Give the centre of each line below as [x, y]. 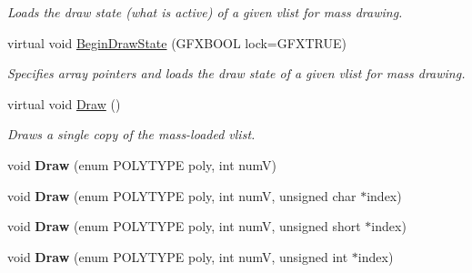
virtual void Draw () [64, 103]
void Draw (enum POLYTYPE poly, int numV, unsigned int [178, 256]
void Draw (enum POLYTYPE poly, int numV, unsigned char [182, 195]
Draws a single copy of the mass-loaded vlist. [131, 134]
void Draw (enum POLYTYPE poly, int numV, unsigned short [184, 226]
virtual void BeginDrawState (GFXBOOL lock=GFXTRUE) [177, 42]
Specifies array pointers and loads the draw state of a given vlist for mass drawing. [236, 73]
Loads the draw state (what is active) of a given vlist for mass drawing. [205, 12]
